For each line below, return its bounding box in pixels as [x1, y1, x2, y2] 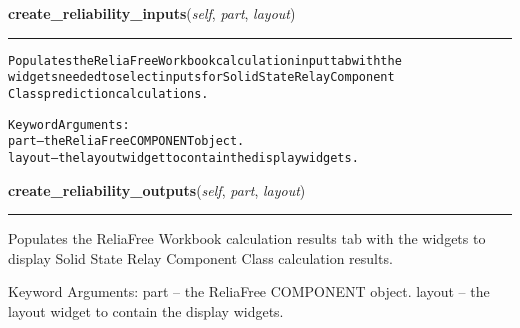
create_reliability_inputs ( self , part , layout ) [8, 3, 296, 23]
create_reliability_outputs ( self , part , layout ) [8, 179, 306, 200]
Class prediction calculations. [8, 86, 209, 101]
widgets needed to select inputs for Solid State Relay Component [8, 70, 395, 85]
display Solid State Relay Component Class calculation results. [8, 247, 393, 268]
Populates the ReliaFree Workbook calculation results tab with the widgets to [8, 228, 486, 249]
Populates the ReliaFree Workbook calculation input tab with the [8, 53, 402, 68]
